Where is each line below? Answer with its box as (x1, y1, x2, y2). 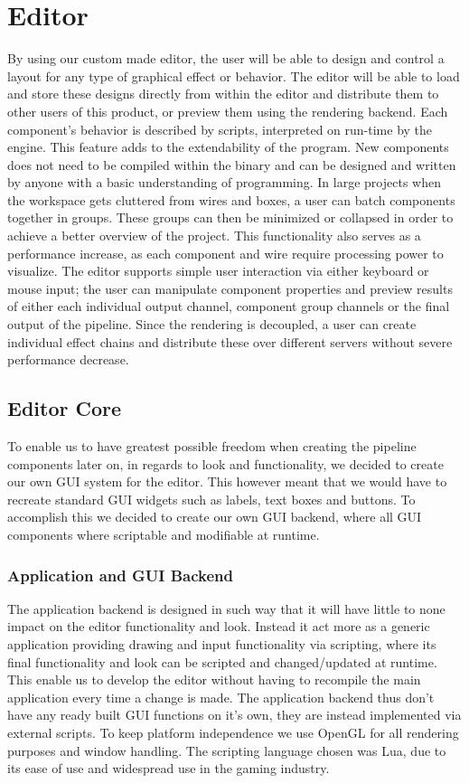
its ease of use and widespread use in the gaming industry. (7, 759, 330, 778)
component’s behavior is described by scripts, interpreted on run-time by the (7, 119, 433, 138)
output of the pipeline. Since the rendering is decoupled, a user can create (7, 315, 417, 334)
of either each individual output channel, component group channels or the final (7, 297, 450, 316)
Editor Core (7, 394, 121, 422)
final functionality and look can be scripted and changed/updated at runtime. (7, 652, 437, 671)
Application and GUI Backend (7, 563, 234, 586)
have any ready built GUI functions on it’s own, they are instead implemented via (7, 705, 462, 724)
